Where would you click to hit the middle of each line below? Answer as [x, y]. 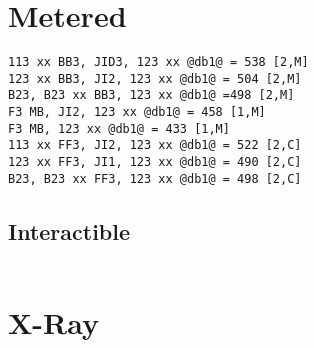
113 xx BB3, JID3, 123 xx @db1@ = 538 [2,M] [158, 62]
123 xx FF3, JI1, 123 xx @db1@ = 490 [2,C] [155, 162]
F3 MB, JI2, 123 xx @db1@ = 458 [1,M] [137, 112]
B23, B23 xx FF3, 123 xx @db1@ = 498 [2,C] [155, 178]
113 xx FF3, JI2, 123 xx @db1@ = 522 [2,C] [155, 145]
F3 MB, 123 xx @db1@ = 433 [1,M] [119, 128]
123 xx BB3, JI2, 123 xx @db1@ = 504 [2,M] [155, 78]
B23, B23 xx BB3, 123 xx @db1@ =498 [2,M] [151, 95]
